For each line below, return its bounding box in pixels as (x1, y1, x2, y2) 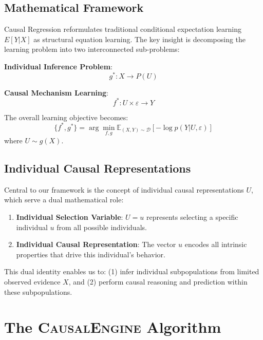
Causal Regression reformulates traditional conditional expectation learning (4, 24, 241, 34)
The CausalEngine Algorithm (4, 316, 221, 337)
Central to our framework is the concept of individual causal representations (4, 184, 244, 195)
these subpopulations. (4, 286, 72, 297)
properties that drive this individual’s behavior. (16, 249, 165, 259)
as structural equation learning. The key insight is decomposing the (33, 33, 246, 44)
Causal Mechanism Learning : (4, 87, 108, 98)
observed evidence (4, 276, 61, 287)
